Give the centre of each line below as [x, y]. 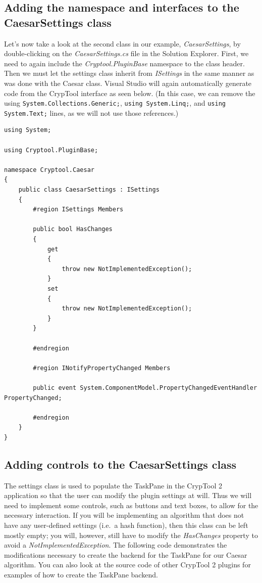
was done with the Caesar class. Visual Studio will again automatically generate [128, 83]
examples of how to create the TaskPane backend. [81, 575]
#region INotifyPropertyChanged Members [102, 368]
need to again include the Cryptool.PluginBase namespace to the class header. [124, 63]
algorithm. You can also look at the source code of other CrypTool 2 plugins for [127, 565]
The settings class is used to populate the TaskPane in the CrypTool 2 [113, 485]
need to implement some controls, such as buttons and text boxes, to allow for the [131, 505]
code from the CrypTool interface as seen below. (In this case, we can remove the [130, 93]
